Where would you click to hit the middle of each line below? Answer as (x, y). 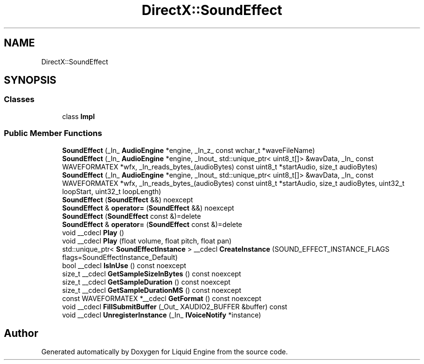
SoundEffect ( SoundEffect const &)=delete (132, 216)
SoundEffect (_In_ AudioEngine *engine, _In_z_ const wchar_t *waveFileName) (189, 150)
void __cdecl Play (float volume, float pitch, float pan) (147, 241)
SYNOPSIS (30, 80)
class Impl (78, 116)
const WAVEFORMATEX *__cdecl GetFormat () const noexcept (162, 298)
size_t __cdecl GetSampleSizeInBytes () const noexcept (152, 273)
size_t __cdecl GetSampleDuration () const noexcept (146, 282)
